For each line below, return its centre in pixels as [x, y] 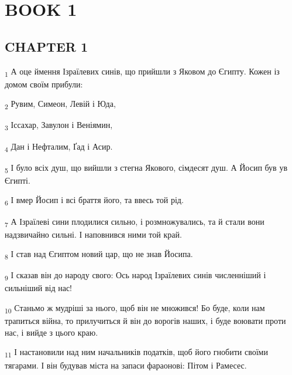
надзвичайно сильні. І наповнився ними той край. [93, 234]
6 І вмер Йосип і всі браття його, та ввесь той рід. [94, 201]
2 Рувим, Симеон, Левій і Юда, [60, 104]
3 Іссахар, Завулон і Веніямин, [59, 126]
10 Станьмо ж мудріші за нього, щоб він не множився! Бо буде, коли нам [135, 308]
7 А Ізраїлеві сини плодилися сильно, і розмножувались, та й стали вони [135, 222]
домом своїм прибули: [44, 84]
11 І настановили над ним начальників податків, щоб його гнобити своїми [136, 353]
